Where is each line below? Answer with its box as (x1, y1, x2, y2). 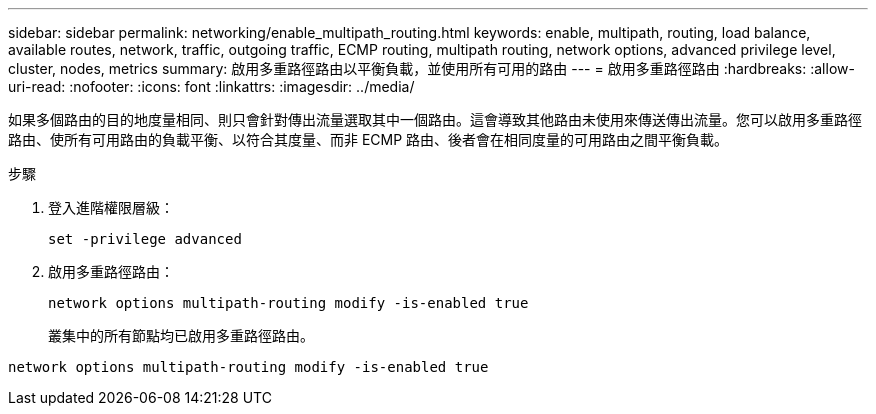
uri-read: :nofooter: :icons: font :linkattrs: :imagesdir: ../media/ (8, 78, 415, 95)
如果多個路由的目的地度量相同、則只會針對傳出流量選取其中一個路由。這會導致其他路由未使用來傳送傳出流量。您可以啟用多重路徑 (8, 111, 862, 128)
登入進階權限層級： (48, 199, 174, 216)
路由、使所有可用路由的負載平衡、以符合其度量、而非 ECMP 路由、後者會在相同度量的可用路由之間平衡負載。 (8, 131, 729, 148)
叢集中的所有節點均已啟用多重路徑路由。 (48, 327, 314, 344)
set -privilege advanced (48, 231, 242, 247)
